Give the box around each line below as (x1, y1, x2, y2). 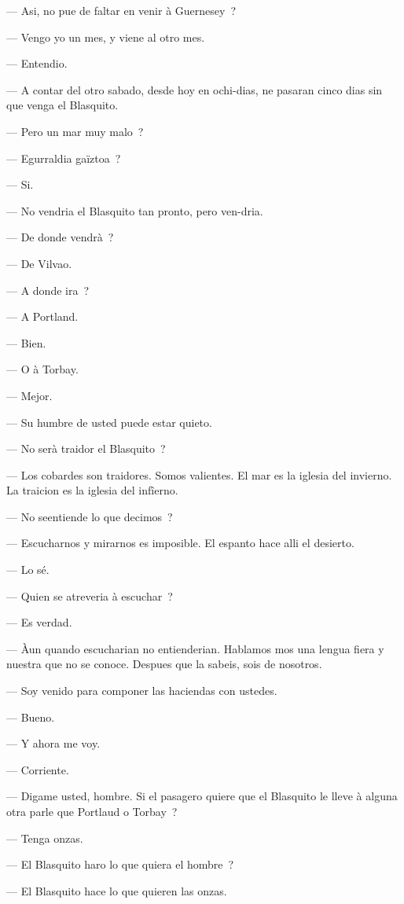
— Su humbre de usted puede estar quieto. (6, 413, 212, 430)
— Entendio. (6, 55, 68, 72)
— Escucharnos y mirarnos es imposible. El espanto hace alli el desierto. (6, 535, 354, 551)
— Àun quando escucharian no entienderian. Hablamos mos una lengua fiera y (6, 640, 384, 656)
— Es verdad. (6, 614, 72, 630)
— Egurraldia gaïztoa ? (6, 149, 121, 166)
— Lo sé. (6, 561, 50, 578)
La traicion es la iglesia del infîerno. (6, 482, 178, 498)
